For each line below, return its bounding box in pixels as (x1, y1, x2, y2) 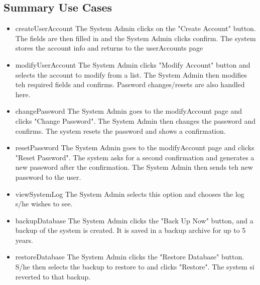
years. (15, 234, 33, 245)
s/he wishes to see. (15, 198, 73, 209)
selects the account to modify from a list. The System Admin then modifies (15, 69, 247, 80)
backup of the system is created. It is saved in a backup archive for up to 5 (15, 225, 246, 235)
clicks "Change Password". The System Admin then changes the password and (15, 115, 256, 126)
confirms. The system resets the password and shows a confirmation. (15, 125, 226, 136)
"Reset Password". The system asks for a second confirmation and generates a (15, 152, 254, 162)
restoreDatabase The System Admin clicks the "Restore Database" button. (15, 251, 244, 262)
